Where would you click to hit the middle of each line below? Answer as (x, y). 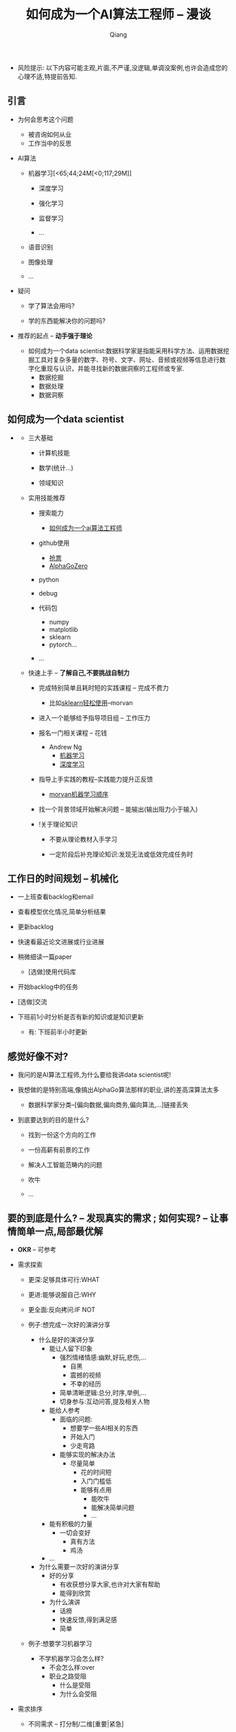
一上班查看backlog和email (55, 897)
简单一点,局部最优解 (60, 1231)
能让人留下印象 (71, 1348)
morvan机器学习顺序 (79, 794)
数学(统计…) (56, 468)
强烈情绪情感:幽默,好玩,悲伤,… (103, 1357)
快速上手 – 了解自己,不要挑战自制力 (79, 673)
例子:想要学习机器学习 (60, 1643)
